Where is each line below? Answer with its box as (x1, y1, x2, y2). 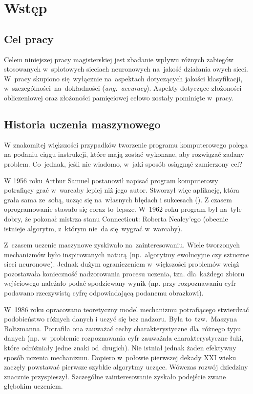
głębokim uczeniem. (4, 381, 63, 391)
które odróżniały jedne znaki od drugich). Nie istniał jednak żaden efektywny (4, 343, 236, 353)
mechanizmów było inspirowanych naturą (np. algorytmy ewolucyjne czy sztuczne (4, 249, 249, 259)
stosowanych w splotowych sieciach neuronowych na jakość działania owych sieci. (4, 64, 248, 74)
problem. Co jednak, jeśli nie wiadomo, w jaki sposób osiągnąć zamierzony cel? (4, 158, 243, 169)
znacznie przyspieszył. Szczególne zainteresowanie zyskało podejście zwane (4, 371, 226, 381)
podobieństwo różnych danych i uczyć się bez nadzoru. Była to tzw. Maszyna (4, 314, 237, 324)
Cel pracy (4, 31, 54, 46)
